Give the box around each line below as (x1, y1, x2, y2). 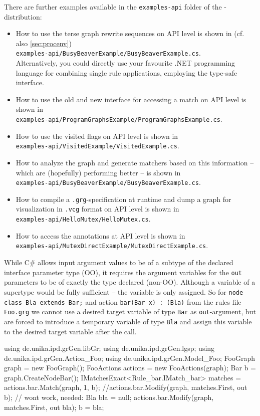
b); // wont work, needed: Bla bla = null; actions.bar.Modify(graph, (4, 392, 214, 402)
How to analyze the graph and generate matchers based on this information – (16, 157, 254, 167)
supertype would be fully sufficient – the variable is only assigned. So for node (4, 286, 243, 297)
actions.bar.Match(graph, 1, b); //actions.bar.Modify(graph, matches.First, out (4, 382, 247, 392)
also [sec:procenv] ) (16, 38, 72, 48)
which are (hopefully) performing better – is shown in (16, 167, 181, 177)
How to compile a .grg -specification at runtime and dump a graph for (16, 193, 231, 204)
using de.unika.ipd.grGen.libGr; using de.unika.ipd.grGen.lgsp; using (4, 343, 215, 353)
